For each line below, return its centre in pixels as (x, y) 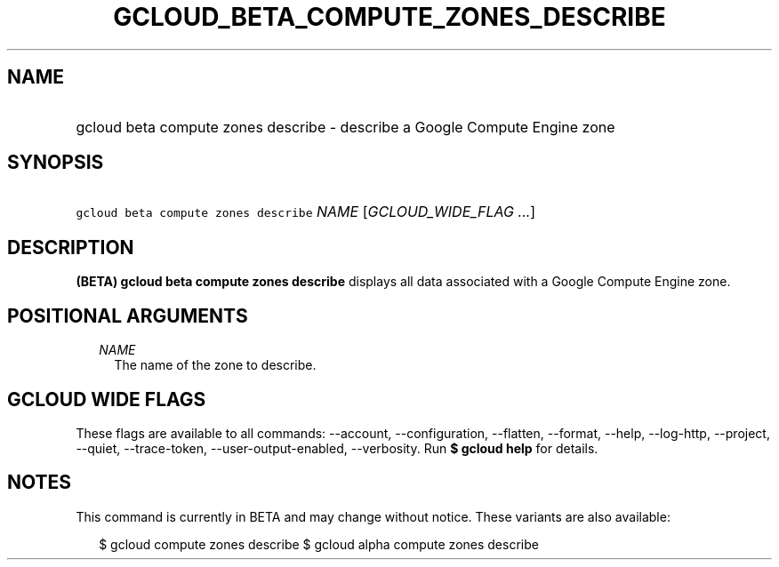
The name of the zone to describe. (215, 365)
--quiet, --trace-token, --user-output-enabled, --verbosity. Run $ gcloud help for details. (337, 448)
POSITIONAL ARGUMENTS (128, 315)
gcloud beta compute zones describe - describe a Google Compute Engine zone (345, 127)
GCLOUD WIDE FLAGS (107, 399)
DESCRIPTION (71, 247)
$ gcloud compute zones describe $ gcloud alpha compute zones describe (319, 544)
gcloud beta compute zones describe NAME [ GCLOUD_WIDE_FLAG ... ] (306, 212)
